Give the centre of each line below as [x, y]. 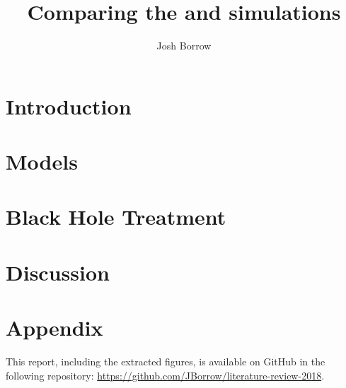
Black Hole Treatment [116, 217]
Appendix [54, 328]
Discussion [58, 272]
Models [42, 161]
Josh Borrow [184, 46]
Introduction [69, 106]
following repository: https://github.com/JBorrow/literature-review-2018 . [165, 375]
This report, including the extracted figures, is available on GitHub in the [166, 361]
